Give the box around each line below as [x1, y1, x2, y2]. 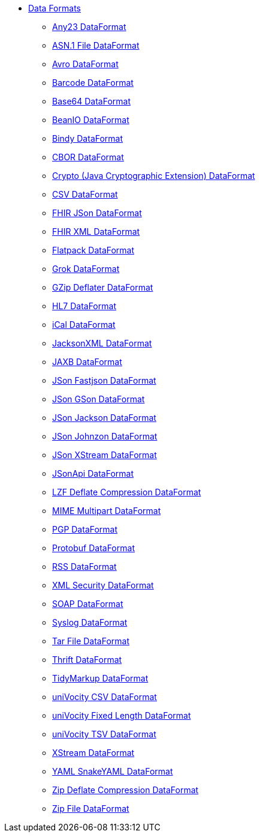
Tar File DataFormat [52, 636, 130, 646]
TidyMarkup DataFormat [52, 673, 149, 683]
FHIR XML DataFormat [52, 226, 140, 237]
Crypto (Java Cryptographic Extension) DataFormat [52, 171, 255, 181]
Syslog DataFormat [52, 617, 128, 627]
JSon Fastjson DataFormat [52, 375, 156, 385]
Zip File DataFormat [52, 803, 129, 814]
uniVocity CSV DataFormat [52, 692, 157, 702]
